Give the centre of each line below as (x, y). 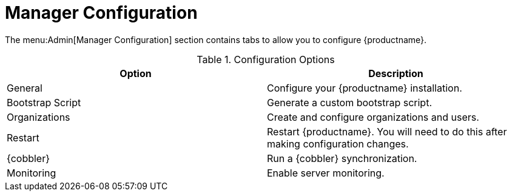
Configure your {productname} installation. (365, 88)
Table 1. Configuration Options (266, 59)
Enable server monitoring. (326, 173)
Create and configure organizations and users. (373, 117)
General (25, 88)
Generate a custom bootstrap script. (350, 102)
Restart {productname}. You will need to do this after (387, 131)
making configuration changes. (338, 144)
